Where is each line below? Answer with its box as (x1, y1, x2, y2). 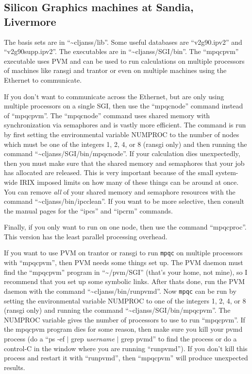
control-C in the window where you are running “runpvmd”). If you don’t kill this (4, 343, 248, 353)
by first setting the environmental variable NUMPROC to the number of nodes (4, 129, 239, 139)
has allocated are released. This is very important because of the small (4, 167, 214, 178)
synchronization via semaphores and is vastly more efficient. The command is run (4, 120, 246, 130)
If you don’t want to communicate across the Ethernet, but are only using (4, 91, 224, 101)
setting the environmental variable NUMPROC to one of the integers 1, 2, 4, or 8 (4, 295, 246, 305)
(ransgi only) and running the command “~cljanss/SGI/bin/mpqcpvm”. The (4, 305, 231, 315)
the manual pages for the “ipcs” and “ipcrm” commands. (4, 205, 173, 215)
